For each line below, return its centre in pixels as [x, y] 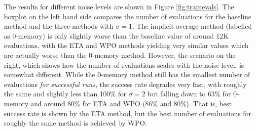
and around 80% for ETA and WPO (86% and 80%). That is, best [131, 103]
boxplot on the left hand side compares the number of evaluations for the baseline [128, 16]
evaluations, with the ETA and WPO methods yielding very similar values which [126, 45]
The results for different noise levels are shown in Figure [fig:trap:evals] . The [119, 6]
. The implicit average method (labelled [192, 26]
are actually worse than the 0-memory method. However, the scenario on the [120, 55]
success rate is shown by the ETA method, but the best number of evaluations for [128, 113]
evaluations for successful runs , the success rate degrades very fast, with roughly [125, 84]
